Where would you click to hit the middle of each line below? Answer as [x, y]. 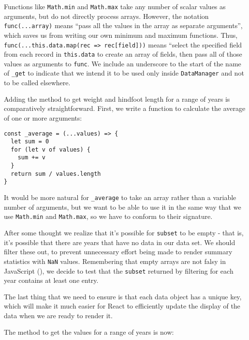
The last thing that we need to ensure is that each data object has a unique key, [123, 296]
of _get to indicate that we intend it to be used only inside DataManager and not [124, 73]
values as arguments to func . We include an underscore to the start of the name [123, 63]
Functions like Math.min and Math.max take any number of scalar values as [115, 6]
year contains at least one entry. [51, 280]
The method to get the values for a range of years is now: [89, 332]
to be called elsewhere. [37, 83]
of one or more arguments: [43, 117]
